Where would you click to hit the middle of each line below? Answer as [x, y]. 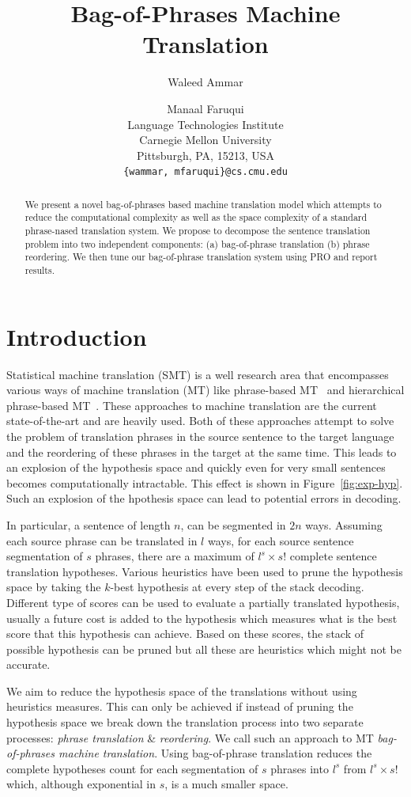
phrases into [300, 768]
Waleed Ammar [205, 82]
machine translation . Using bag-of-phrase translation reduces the [215, 753]
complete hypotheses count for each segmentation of [132, 768]
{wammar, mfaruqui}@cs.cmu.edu [205, 172]
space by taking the [54, 587]
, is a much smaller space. [226, 784]
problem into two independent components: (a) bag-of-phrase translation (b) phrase [197, 243]
